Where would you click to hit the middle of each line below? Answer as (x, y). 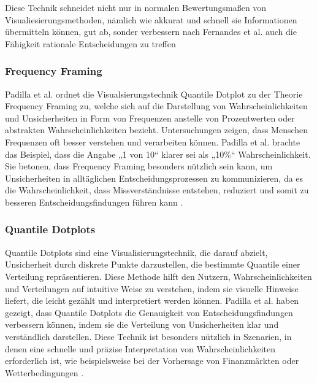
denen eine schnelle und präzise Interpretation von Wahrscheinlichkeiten (140, 348)
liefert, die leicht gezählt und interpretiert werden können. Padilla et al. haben (152, 300)
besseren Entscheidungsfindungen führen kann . (94, 202)
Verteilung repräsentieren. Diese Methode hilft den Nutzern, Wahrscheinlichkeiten (158, 276)
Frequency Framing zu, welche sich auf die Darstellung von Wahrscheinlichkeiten (156, 106)
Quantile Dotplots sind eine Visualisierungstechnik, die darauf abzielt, (136, 252)
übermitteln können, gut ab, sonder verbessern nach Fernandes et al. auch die (151, 32)
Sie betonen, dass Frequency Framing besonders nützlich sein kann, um (139, 166)
